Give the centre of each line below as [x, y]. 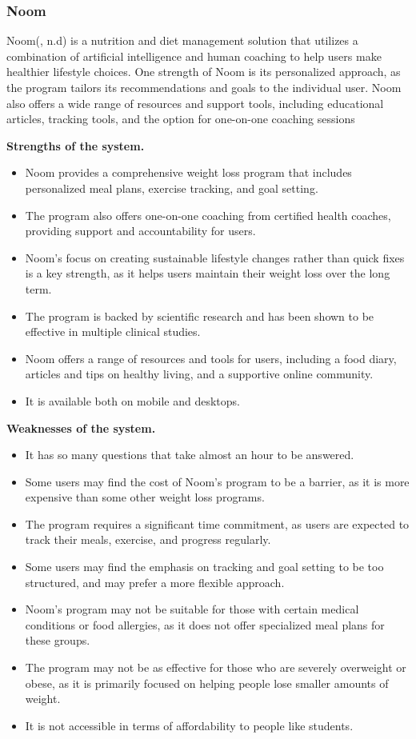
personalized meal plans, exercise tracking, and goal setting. [172, 188]
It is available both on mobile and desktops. [132, 400]
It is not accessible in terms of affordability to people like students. [189, 725]
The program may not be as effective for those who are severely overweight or [216, 667]
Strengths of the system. [76, 145]
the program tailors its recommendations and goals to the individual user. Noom [204, 87]
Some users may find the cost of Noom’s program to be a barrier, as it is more [217, 481]
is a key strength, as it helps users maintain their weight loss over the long [208, 273]
